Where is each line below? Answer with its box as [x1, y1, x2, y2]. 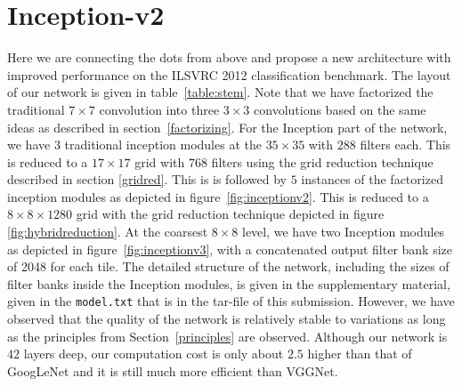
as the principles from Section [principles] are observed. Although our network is [7, 326, 448, 345]
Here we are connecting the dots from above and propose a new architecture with [7, 48, 451, 67]
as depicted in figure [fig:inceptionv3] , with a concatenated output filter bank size [7, 239, 453, 258]
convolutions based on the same [254, 100, 426, 118]
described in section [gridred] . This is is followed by [7, 170, 287, 189]
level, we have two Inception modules [241, 222, 445, 241]
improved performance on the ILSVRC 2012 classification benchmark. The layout [7, 65, 451, 84]
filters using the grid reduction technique [211, 152, 434, 171]
